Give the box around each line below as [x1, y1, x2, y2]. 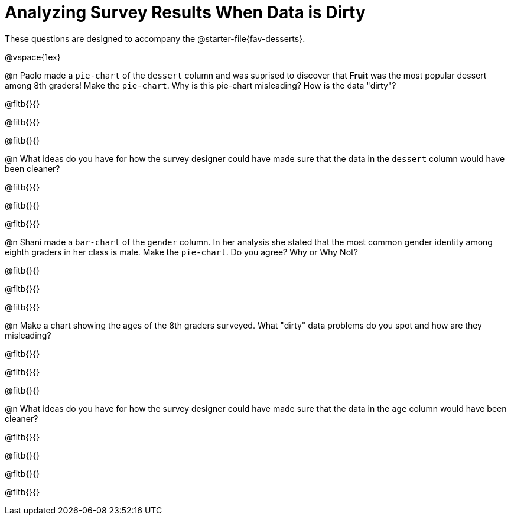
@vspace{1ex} [5, 51, 61, 62]
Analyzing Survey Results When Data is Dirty [5, 2, 366, 22]
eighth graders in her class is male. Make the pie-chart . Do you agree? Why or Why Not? [5, 246, 358, 257]
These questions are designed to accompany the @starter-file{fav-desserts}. [5, 33, 305, 44]
